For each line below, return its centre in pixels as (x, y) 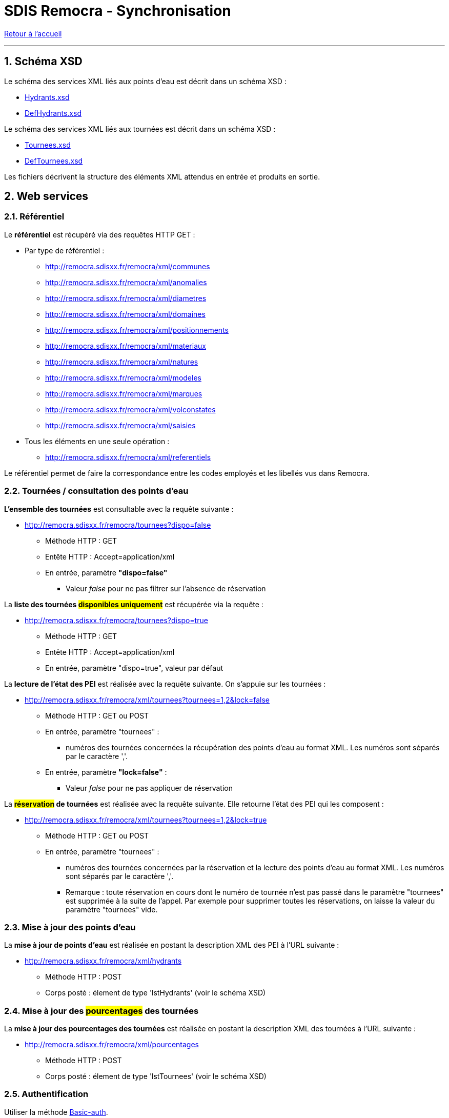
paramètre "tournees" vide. (112, 909)
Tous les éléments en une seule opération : (97, 441)
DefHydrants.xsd (53, 113)
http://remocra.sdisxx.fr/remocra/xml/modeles (123, 377)
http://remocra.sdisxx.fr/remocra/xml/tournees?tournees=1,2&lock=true (146, 820)
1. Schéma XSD (43, 62)
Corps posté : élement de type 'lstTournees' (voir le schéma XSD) (156, 1076)
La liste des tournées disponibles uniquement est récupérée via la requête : (134, 604)
